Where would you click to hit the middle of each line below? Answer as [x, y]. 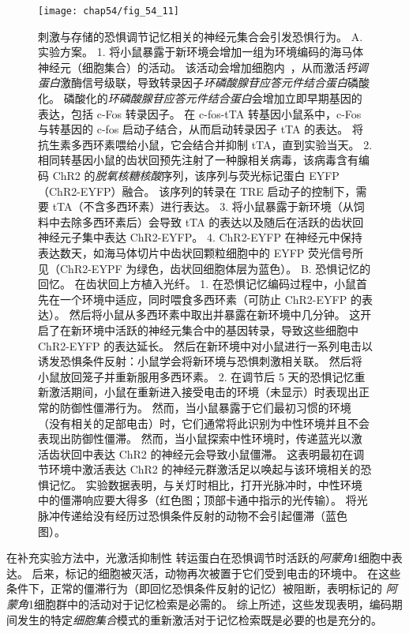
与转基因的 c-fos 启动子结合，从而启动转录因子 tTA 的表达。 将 [201, 129]
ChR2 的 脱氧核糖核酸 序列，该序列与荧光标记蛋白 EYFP [196, 175]
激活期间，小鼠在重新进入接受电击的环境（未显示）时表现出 [203, 392]
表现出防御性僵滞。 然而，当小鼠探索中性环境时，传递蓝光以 [195, 438]
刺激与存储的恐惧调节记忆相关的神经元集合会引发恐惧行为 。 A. [201, 36]
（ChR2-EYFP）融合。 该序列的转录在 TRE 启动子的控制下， [197, 191]
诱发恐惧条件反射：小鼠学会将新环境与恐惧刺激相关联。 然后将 [200, 361]
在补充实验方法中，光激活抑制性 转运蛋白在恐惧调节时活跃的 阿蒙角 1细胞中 [199, 558]
